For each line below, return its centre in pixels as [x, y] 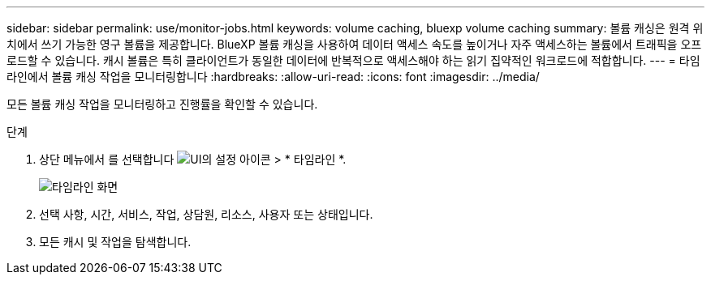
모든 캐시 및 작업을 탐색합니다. [115, 242]
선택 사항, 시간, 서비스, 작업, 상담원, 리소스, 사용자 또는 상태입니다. [206, 214]
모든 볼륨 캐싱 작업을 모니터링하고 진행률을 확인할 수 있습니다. [162, 104]
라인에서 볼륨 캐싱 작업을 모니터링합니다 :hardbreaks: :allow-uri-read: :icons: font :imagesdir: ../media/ [273, 77]
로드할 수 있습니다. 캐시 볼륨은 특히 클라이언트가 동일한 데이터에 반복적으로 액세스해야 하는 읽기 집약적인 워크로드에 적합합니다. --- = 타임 [353, 60]
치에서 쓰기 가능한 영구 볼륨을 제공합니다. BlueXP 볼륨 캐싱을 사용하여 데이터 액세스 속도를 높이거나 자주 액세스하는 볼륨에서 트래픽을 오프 [354, 44]
